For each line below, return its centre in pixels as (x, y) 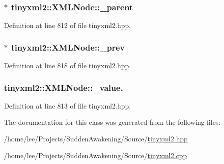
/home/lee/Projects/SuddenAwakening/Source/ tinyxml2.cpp (96, 155)
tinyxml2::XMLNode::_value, (64, 87)
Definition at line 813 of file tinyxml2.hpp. (68, 105)
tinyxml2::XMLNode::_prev (68, 47)
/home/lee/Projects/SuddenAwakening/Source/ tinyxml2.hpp (96, 139)
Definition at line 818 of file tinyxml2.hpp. (68, 66)
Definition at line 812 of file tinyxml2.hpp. (68, 25)
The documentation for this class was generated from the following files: (112, 122)
